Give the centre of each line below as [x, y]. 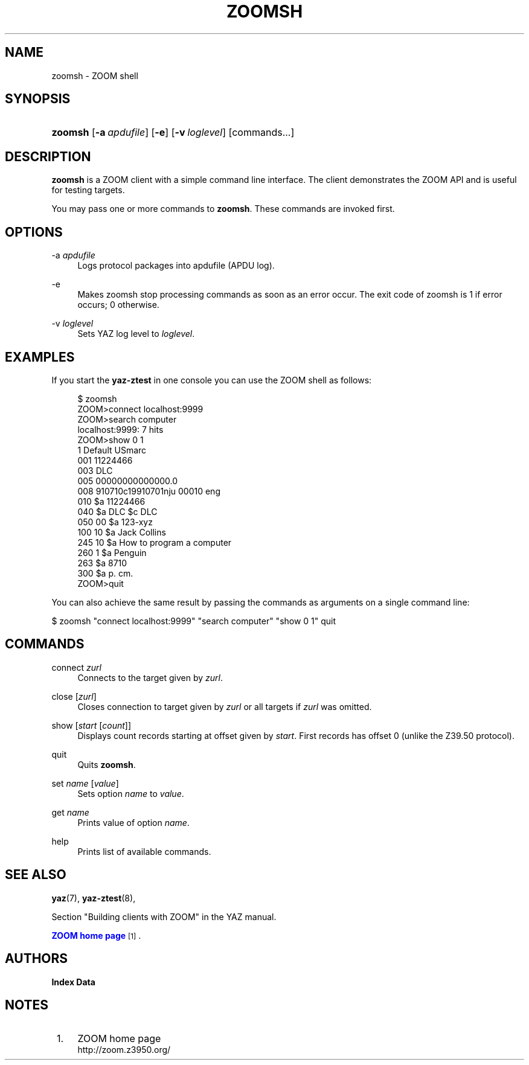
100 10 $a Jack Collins [122, 532]
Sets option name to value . [131, 793]
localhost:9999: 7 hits [120, 429]
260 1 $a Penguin [112, 552]
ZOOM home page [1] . [96, 935]
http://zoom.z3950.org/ [124, 1050]
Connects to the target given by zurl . [150, 677]
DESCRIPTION [48, 156]
